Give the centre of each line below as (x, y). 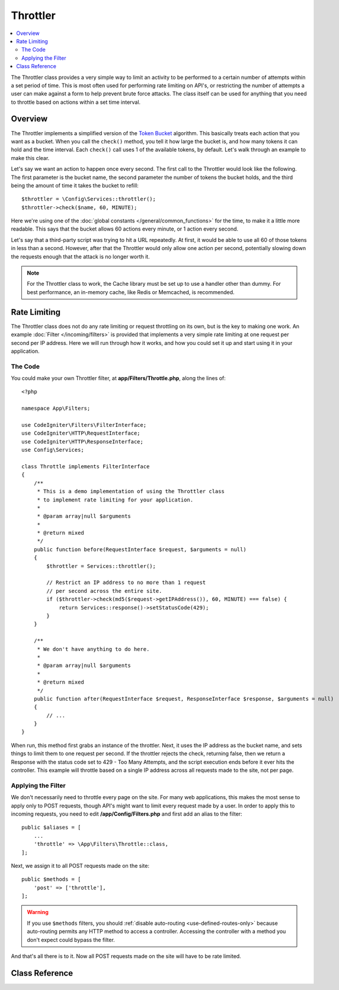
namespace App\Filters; (56, 408)
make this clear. (30, 158)
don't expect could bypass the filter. (71, 940)
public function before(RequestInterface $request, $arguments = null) (140, 549)
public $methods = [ (51, 879)
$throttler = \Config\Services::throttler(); (89, 199)
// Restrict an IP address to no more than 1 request (126, 583)
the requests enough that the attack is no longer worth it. (81, 256)
